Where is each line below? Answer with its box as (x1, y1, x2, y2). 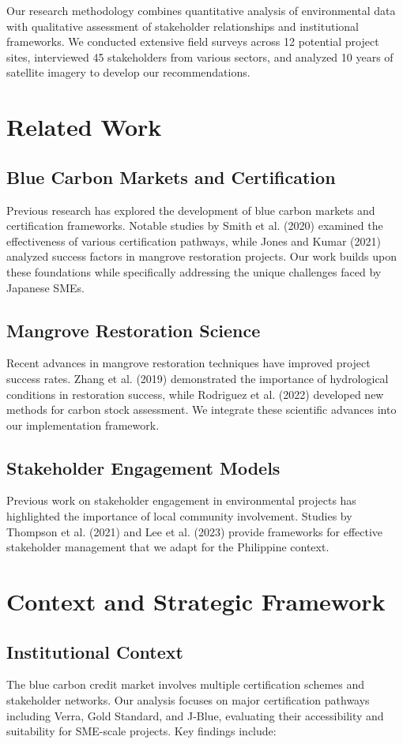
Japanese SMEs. (6, 279, 85, 295)
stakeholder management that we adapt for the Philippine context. (6, 539, 330, 555)
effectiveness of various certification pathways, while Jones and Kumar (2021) (6, 232, 381, 249)
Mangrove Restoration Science (6, 318, 261, 342)
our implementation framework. (6, 416, 160, 433)
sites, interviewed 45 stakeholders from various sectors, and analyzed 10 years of (6, 48, 394, 65)
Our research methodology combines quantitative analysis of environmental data (6, 2, 396, 18)
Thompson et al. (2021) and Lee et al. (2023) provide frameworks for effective (6, 523, 383, 539)
